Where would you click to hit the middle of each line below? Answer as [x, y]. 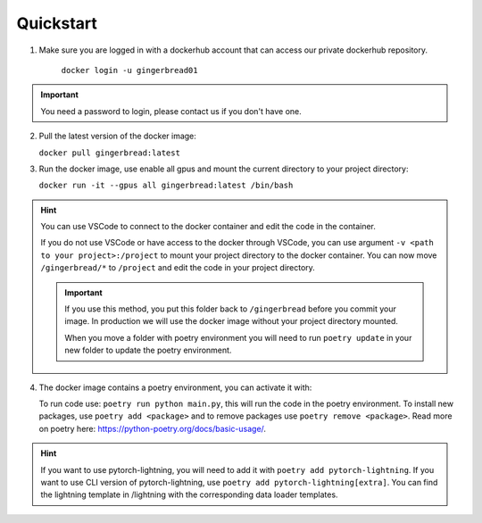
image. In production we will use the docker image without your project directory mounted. [232, 321]
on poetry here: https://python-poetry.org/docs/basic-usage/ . [153, 428]
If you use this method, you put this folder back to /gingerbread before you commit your [230, 309]
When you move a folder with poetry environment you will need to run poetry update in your [238, 337]
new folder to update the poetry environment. [148, 350]
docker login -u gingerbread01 [129, 70]
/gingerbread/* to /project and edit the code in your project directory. [178, 268]
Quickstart [57, 23]
